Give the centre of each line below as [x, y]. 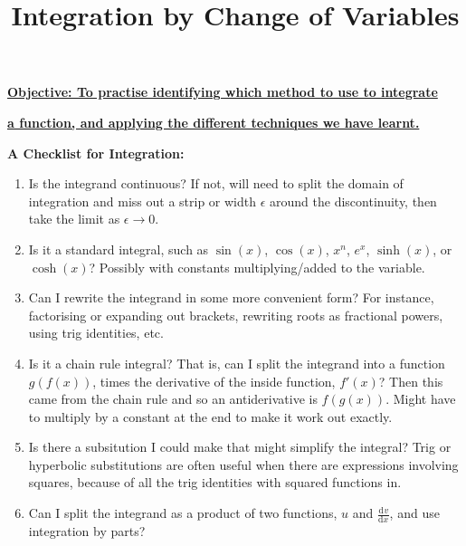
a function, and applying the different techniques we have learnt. [214, 122]
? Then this [411, 381]
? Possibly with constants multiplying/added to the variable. [257, 267]
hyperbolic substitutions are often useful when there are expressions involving [243, 464]
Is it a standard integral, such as [119, 249]
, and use [414, 513]
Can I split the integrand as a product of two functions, [183, 513]
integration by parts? [87, 530]
